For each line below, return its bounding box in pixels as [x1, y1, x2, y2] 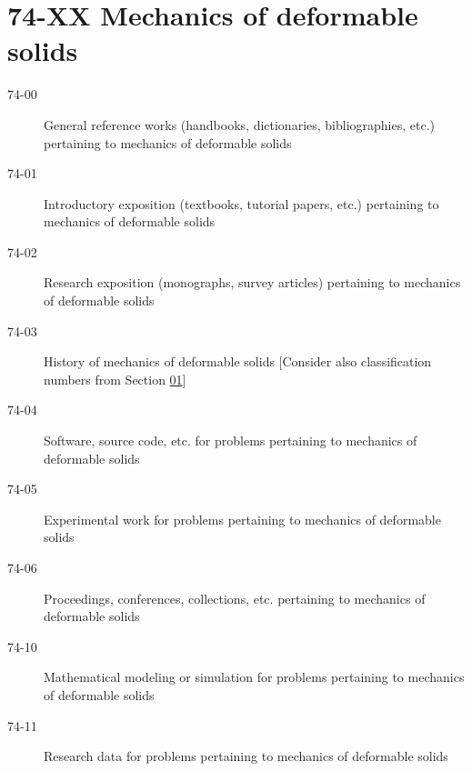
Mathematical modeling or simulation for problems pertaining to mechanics [44, 667, 465, 686]
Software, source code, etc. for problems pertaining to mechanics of [44, 431, 417, 450]
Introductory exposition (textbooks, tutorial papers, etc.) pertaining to [44, 194, 439, 213]
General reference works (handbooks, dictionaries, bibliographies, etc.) [44, 115, 436, 134]
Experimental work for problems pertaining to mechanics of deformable [44, 509, 441, 528]
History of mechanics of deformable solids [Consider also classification [44, 352, 432, 371]
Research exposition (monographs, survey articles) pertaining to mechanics [44, 273, 461, 292]
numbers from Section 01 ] [44, 369, 186, 388]
